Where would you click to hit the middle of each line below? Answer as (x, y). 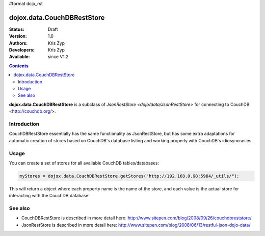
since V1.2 (58, 57)
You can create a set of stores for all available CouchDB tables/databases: (84, 163)
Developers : (22, 50)
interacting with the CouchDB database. (50, 196)
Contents (19, 66)
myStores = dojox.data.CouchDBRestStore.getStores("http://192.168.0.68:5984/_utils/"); (130, 176)
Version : (18, 36)
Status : (17, 29)
